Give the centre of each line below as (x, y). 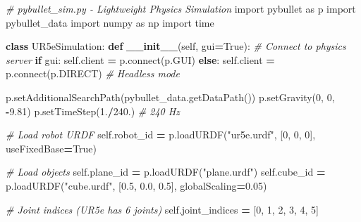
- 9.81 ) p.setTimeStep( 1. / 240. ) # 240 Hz (93, 111)
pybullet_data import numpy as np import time (110, 22)
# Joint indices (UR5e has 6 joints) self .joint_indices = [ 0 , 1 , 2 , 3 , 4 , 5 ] (162, 209)
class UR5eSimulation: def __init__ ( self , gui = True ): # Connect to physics (176, 46)
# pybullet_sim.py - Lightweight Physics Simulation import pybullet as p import (181, 8)
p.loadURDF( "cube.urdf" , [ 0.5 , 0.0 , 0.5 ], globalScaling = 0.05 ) (136, 185)
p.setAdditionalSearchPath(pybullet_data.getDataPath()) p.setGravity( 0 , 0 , (170, 97)
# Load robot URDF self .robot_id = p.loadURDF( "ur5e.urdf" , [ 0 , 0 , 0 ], (161, 135)
